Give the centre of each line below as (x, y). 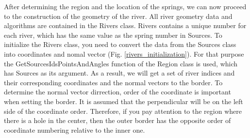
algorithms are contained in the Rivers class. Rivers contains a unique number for (125, 25)
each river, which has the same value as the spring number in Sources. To (113, 35)
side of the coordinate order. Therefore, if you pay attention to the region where (123, 111)
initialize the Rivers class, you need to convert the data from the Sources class (120, 44)
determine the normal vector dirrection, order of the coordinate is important (117, 92)
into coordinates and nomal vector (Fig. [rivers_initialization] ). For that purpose (124, 54)
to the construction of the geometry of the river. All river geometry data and (118, 16)
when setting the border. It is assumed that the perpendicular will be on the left (124, 101)
